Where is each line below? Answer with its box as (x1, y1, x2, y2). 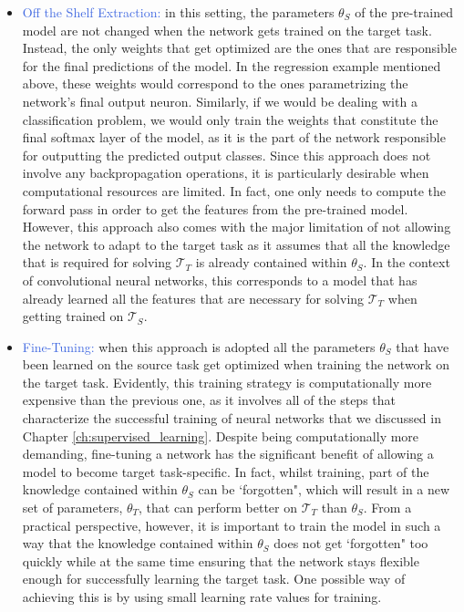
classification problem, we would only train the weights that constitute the (22, 109, 438, 129)
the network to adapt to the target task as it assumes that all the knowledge (22, 234, 450, 254)
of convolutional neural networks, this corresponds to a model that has (22, 270, 418, 289)
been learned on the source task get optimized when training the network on (22, 355, 449, 374)
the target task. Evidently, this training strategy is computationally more (22, 372, 432, 391)
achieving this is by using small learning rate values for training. (22, 587, 382, 606)
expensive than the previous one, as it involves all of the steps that (22, 390, 397, 410)
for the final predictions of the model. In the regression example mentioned (22, 56, 441, 75)
